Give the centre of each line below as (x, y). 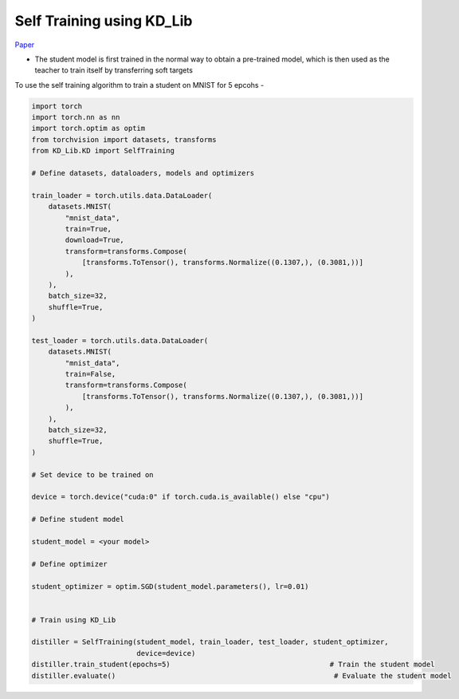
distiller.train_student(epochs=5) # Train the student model (233, 665)
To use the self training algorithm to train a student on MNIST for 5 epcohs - (139, 85)
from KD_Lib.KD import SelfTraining (103, 151)
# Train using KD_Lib (74, 620)
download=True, (95, 240)
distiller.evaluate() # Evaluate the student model (241, 675)
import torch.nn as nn (76, 117)
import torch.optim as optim (88, 128)
